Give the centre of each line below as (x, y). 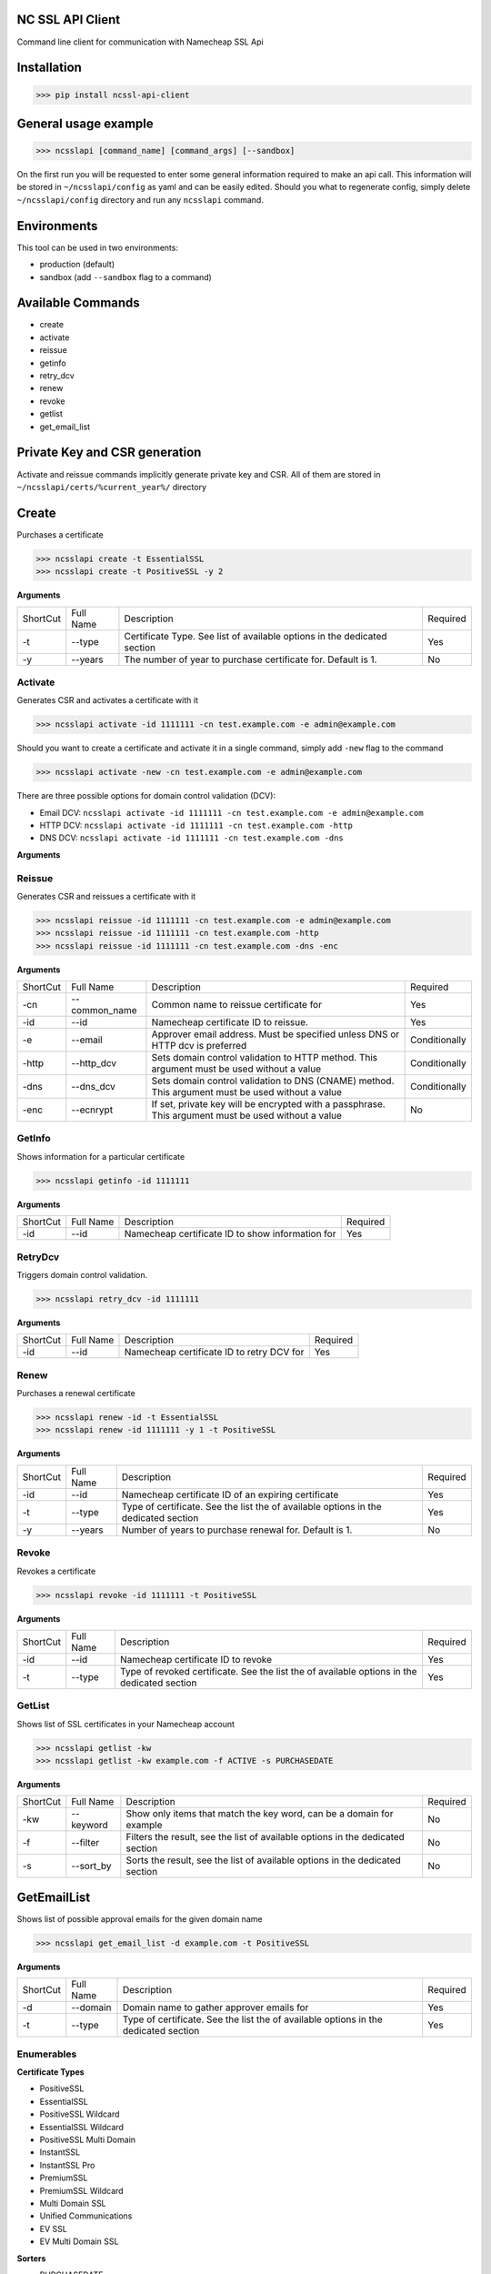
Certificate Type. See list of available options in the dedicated (256, 636)
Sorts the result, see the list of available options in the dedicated (264, 1860)
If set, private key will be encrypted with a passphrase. (268, 1104)
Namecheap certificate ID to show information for (230, 1234)
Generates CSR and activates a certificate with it (108, 700)
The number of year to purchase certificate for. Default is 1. (251, 659)
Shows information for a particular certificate (101, 1156)
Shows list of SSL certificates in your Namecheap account (126, 1724)
